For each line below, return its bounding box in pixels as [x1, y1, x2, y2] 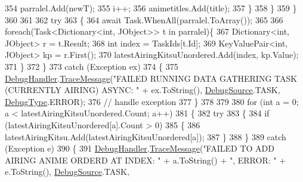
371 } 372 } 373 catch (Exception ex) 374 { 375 [5, 60, 178, 72]
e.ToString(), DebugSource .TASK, [5, 165, 129, 178]
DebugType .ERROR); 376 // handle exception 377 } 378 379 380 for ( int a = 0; [5, 95, 299, 107]
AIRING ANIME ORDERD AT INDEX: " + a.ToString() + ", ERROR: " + [5, 153, 286, 166]
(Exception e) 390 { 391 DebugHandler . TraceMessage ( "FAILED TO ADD [5, 142, 274, 155]
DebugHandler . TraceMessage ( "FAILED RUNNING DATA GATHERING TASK [5, 72, 298, 84]
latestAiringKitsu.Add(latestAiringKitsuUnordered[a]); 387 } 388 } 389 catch [5, 130, 286, 143]
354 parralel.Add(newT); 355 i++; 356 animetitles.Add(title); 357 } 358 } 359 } [5, 2, 297, 14]
